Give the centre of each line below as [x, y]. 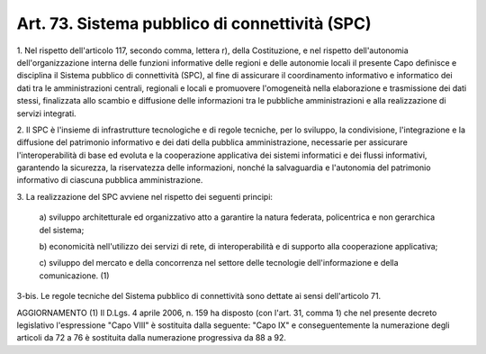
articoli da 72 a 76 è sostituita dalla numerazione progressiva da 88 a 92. [152, 338]
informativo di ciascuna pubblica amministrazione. [110, 180]
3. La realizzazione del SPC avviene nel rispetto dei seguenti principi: [145, 196]
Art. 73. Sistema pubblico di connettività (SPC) [194, 23]
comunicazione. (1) [74, 276]
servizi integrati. [46, 113]
